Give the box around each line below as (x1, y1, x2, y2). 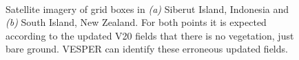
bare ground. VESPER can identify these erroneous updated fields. (6, 42, 288, 56)
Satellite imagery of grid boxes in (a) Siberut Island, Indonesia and (6, 1, 289, 16)
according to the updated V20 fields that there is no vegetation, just (6, 28, 294, 42)
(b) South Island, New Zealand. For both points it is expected (6, 15, 267, 29)
